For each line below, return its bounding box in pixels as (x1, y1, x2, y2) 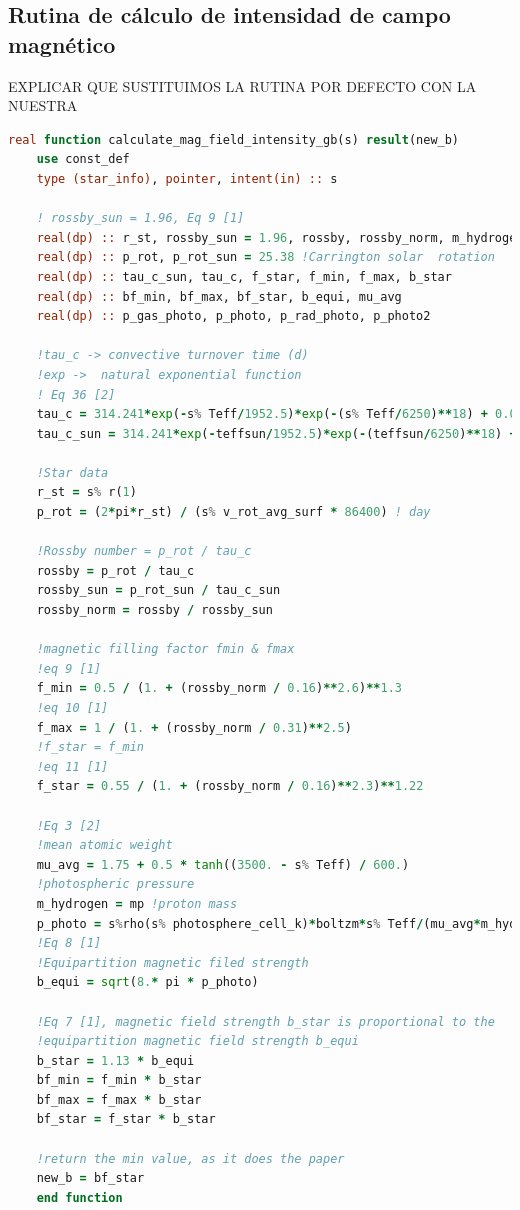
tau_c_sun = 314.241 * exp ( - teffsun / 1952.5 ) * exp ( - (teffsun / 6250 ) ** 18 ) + (36, 426, 517, 441)
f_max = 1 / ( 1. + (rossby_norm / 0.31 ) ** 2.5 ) (36, 720, 352, 735)
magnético (8, 28, 116, 59)
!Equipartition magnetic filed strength (36, 955, 309, 970)
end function (36, 1190, 123, 1205)
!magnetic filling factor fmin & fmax (36, 642, 295, 657)
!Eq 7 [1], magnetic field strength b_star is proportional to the (36, 1014, 495, 1029)
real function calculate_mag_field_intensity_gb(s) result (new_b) (8, 132, 460, 147)
